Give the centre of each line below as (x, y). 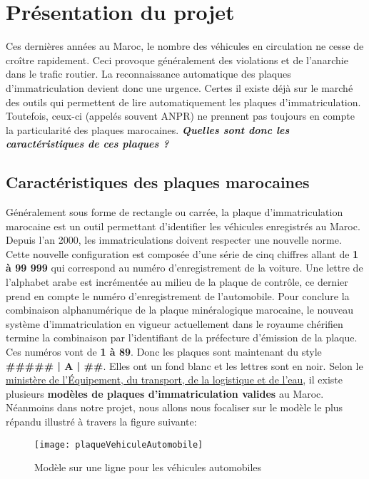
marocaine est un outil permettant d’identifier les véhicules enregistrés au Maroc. (183, 226)
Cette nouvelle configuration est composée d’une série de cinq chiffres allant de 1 (182, 253)
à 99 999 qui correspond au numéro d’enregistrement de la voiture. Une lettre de (184, 268)
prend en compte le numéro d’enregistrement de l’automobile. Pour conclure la (178, 295)
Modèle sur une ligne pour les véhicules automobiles (148, 467)
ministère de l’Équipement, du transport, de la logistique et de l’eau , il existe (174, 380)
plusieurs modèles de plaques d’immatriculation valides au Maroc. (165, 393)
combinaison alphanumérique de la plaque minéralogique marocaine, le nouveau (180, 310)
